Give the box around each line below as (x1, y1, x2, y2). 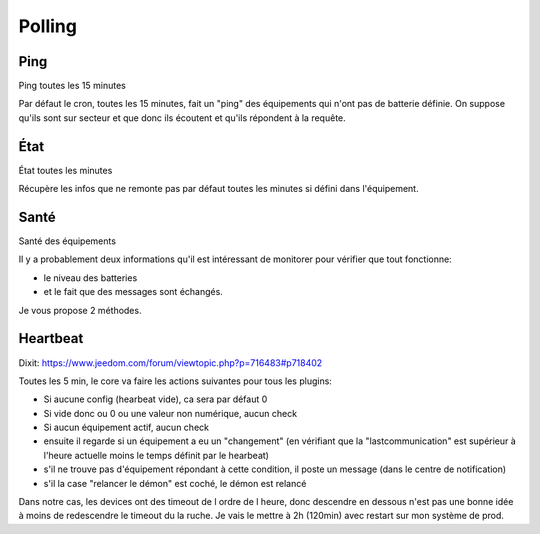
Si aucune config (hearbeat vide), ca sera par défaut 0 (43, 393, 268, 405)
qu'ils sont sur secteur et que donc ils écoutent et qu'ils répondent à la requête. (18, 111, 347, 124)
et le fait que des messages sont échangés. (43, 286, 224, 298)
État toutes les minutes (18, 164, 113, 176)
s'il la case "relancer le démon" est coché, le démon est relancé (43, 477, 307, 489)
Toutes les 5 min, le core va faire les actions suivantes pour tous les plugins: (18, 375, 332, 387)
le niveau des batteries (43, 271, 138, 284)
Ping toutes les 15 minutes (18, 80, 127, 92)
